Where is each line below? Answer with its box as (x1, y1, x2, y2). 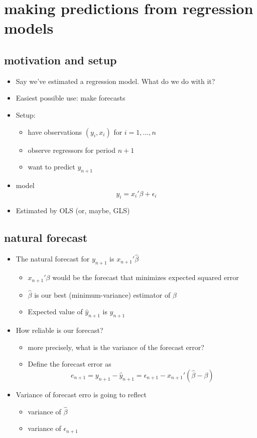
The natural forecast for (16, 253, 90, 264)
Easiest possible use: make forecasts (16, 93, 125, 103)
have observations (28, 126, 82, 137)
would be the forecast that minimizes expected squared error (52, 272, 239, 283)
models (4, 18, 54, 38)
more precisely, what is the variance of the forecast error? (28, 341, 204, 352)
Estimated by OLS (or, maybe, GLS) (16, 205, 130, 216)
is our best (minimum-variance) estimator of (34, 289, 171, 300)
